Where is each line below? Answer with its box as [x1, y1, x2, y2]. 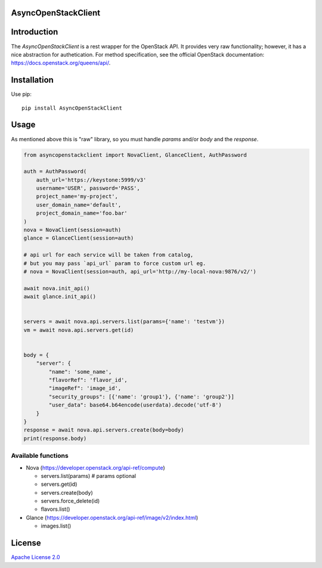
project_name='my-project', [36, 193, 119, 200]
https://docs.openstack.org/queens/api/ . [11, 60, 111, 67]
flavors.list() [41, 505, 70, 513]
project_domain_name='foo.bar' [36, 210, 128, 217]
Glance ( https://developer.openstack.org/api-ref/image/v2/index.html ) [26, 514, 199, 521]
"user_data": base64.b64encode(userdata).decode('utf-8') [48, 402, 222, 408]
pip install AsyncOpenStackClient [21, 104, 122, 111]
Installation [11, 75, 54, 85]
